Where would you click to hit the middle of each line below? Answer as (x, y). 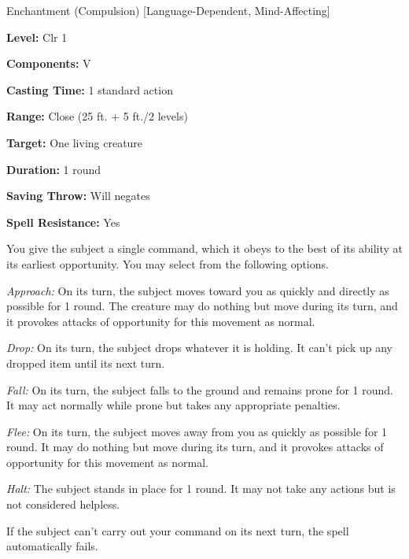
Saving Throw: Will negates (78, 196)
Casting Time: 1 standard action (90, 89)
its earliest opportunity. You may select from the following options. (168, 263)
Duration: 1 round (54, 169)
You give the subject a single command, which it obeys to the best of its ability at (204, 248)
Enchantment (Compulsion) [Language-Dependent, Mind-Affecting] (168, 10)
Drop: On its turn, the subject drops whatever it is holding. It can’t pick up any (199, 348)
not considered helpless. (63, 504)
